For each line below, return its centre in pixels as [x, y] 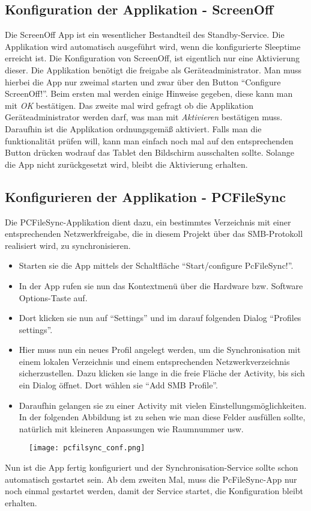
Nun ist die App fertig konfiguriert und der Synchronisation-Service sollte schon [152, 467]
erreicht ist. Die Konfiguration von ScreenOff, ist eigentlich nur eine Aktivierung [152, 58]
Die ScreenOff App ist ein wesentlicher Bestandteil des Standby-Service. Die [145, 35]
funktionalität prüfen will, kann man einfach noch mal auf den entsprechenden [149, 140]
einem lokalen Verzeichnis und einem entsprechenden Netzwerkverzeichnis [154, 361]
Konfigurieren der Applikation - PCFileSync [145, 196]
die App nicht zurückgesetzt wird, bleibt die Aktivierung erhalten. [126, 164]
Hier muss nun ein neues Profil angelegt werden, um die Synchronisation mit [160, 350]
